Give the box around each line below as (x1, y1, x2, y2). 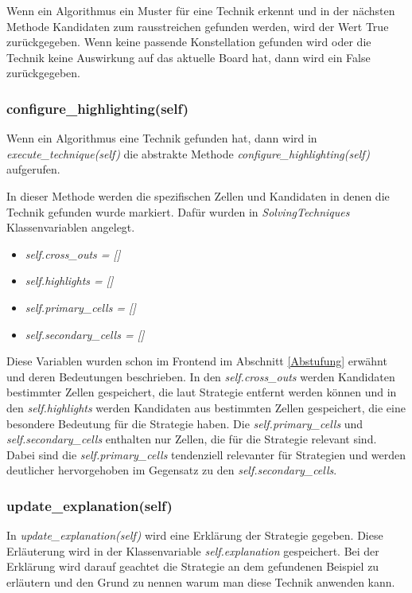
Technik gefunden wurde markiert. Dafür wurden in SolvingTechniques (6, 203, 350, 220)
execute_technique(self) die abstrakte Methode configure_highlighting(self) (6, 145, 370, 162)
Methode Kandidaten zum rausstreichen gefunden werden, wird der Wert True (6, 18, 389, 34)
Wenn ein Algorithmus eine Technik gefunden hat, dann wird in (6, 130, 317, 146)
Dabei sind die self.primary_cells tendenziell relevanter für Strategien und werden (6, 446, 406, 462)
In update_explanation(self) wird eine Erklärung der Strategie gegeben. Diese (6, 527, 383, 544)
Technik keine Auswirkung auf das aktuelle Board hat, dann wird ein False (6, 49, 371, 65)
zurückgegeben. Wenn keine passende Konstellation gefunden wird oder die (6, 33, 371, 50)
